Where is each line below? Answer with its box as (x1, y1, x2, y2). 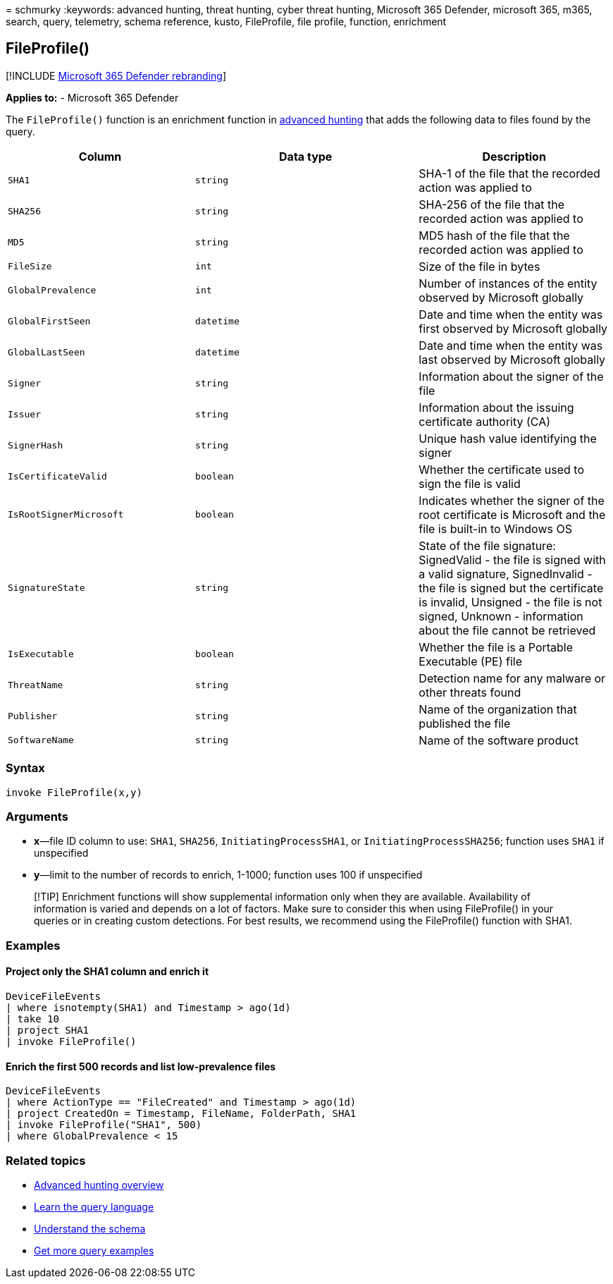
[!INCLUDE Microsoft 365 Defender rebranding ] (6, 69, 227, 82)
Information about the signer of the (419, 369, 604, 384)
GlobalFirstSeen (8, 316, 91, 327)
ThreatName (8, 680, 63, 691)
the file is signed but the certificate (419, 580, 604, 595)
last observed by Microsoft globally (419, 352, 606, 367)
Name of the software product (419, 733, 579, 747)
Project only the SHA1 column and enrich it (6, 965, 209, 978)
